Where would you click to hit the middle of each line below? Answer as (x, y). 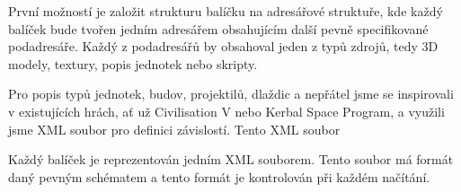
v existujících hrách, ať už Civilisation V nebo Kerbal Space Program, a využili (226, 111)
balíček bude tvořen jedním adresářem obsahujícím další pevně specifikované (218, 28)
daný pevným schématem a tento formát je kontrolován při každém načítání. (219, 176)
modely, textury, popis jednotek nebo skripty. (133, 63)
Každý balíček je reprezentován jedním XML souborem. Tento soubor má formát (231, 159)
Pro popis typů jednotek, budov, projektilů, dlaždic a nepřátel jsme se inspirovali (231, 94)
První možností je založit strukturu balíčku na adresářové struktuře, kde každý (226, 11)
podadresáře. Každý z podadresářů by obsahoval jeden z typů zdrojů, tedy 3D (223, 46)
